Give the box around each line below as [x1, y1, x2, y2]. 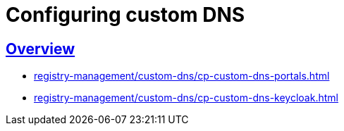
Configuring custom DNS [6, 3, 245, 27]
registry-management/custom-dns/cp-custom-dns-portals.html [34, 70, 330, 82]
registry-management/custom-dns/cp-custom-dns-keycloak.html [34, 92, 338, 104]
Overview [6, 39, 75, 58]
